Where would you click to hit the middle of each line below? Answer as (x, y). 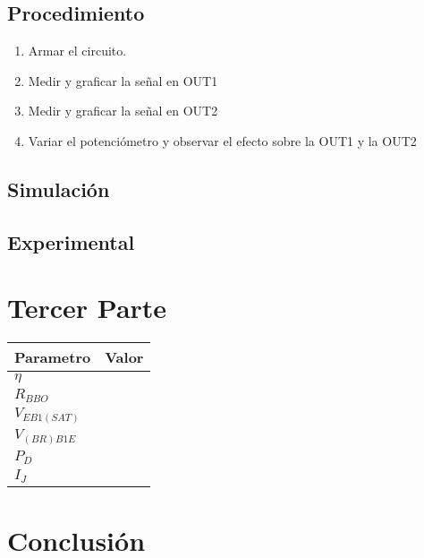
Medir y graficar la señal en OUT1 (123, 80)
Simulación (59, 189)
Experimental (71, 241)
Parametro (53, 357)
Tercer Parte (87, 308)
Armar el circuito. (77, 51)
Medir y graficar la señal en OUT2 (123, 111)
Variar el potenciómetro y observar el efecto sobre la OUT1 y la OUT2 (222, 140)
